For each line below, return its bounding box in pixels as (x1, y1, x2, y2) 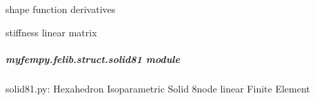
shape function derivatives (6, 2, 116, 16)
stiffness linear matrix (6, 25, 97, 39)
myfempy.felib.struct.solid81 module (6, 51, 180, 66)
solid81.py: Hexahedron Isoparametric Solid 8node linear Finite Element (6, 81, 310, 95)
